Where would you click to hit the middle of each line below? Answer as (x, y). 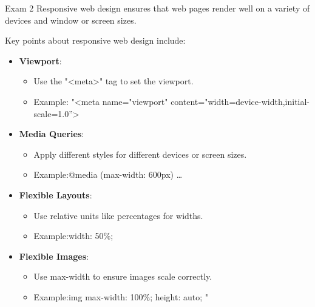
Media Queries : (52, 134)
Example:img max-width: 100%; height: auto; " (121, 296)
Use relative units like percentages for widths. (118, 215)
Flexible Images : (54, 256)
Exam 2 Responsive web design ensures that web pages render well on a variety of (157, 8)
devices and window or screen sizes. (71, 20)
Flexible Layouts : (56, 194)
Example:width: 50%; (73, 236)
